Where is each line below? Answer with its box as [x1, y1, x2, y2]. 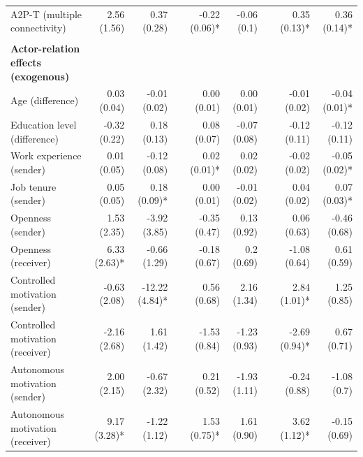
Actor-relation [10, 41, 80, 56]
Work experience [10, 148, 82, 163]
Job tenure [10, 179, 57, 194]
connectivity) [10, 20, 66, 35]
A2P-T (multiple [10, 6, 82, 21]
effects [10, 55, 41, 70]
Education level [10, 117, 77, 131]
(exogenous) [10, 68, 70, 83]
